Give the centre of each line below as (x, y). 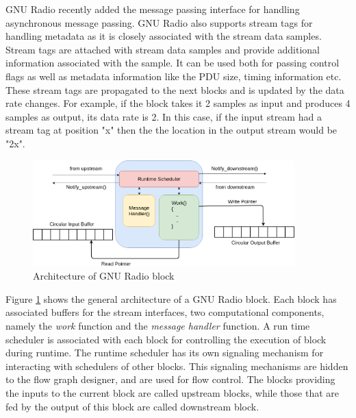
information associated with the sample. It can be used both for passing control (173, 63)
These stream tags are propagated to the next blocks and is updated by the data (175, 89)
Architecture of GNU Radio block (104, 276)
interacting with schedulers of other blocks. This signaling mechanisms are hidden (177, 366)
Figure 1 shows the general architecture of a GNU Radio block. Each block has (171, 298)
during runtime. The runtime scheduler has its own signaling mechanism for (165, 353)
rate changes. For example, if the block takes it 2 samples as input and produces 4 (178, 103)
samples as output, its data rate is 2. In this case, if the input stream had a (164, 116)
